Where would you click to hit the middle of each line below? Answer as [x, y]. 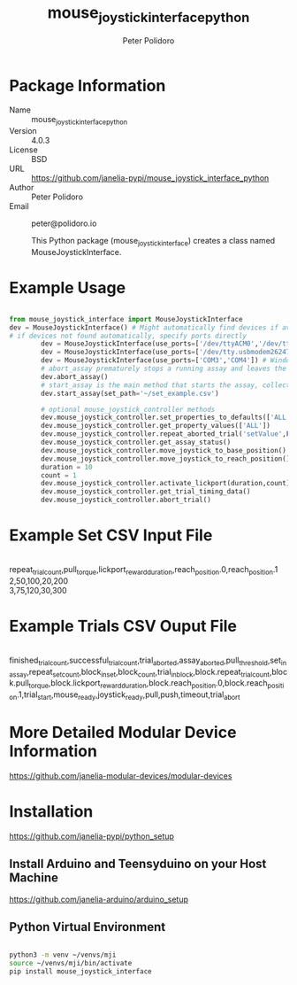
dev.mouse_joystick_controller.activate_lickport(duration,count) [166, 484]
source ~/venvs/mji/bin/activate [71, 964]
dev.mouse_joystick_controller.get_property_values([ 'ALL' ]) [156, 426]
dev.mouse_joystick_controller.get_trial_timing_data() [146, 492]
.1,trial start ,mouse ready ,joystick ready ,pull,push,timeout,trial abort [128, 695]
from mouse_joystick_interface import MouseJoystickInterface [126, 319]
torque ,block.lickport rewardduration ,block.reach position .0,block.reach [148, 684]
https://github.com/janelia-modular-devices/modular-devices [121, 776]
